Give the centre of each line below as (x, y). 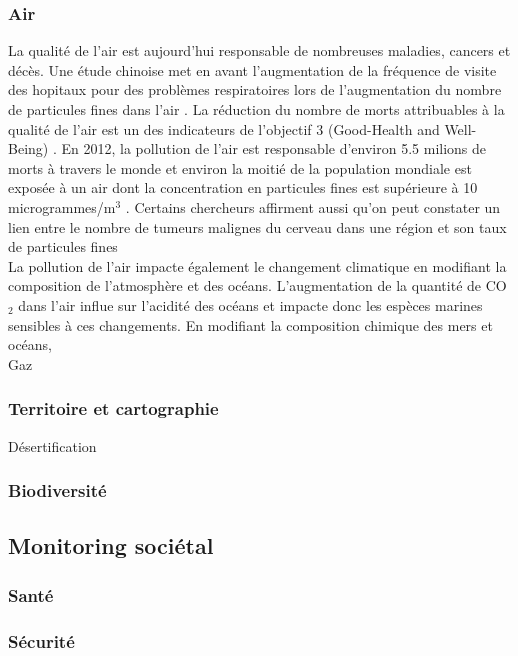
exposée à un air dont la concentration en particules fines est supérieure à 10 (243, 187)
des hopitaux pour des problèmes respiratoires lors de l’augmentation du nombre (255, 89)
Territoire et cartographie (113, 408)
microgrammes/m (62, 206)
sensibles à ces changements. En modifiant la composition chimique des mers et (250, 324)
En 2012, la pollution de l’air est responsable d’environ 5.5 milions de (274, 148)
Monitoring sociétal (111, 545)
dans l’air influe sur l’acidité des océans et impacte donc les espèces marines (250, 304)
